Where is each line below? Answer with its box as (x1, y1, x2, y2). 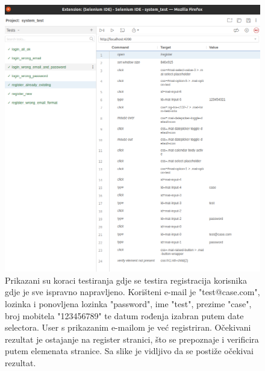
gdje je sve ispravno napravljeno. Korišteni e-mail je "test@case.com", (5, 285, 260, 298)
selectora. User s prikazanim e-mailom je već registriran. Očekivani (5, 321, 251, 334)
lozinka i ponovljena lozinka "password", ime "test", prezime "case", (5, 298, 252, 310)
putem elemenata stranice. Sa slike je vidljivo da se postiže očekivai (5, 344, 254, 357)
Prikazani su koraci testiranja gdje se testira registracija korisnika (5, 273, 247, 286)
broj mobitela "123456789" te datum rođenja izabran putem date (5, 309, 244, 322)
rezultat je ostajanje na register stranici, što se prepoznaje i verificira (5, 332, 259, 345)
